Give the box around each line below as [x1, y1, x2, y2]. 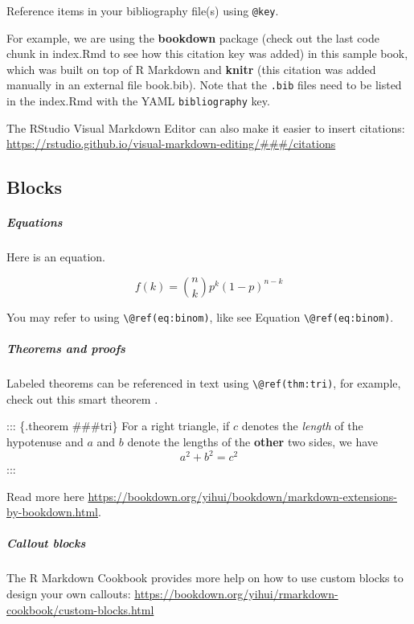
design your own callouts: [6, 585, 131, 601]
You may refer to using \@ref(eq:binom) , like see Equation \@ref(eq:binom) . [6, 308, 394, 325]
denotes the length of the [241, 417, 363, 434]
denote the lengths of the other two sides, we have [127, 433, 379, 450]
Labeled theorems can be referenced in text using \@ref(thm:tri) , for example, [6, 375, 401, 392]
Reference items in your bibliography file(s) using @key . [6, 2, 279, 18]
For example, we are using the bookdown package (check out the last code [6, 29, 379, 46]
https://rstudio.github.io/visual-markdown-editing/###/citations [6, 135, 336, 152]
